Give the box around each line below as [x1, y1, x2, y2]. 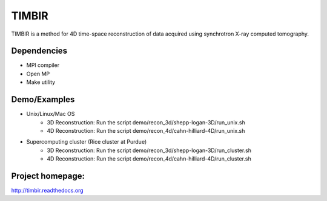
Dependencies [11, 46, 68, 56]
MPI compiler [26, 62, 60, 69]
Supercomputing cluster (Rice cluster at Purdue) [26, 138, 147, 145]
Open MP [26, 70, 50, 77]
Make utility [26, 78, 56, 86]
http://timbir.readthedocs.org [11, 187, 84, 194]
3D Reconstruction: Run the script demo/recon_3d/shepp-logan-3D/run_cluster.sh [47, 147, 251, 154]
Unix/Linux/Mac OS [26, 110, 75, 118]
